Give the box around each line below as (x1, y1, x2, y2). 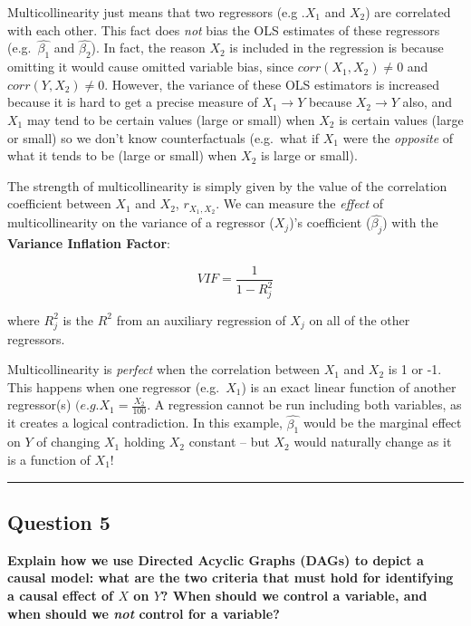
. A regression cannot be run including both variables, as (147, 395, 462, 414)
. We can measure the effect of (216, 194, 384, 213)
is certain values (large (339, 110, 464, 129)
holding (123, 432, 166, 451)
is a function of (7, 449, 91, 468)
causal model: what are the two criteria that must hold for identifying (7, 568, 454, 587)
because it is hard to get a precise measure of (7, 92, 258, 111)
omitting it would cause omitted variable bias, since (7, 57, 294, 76)
